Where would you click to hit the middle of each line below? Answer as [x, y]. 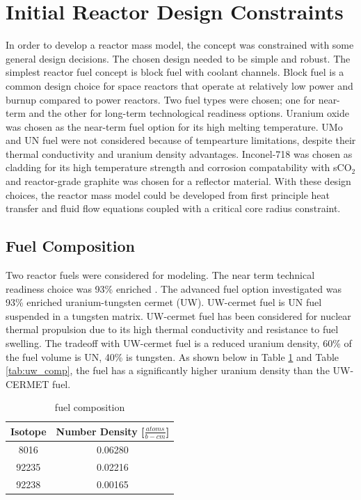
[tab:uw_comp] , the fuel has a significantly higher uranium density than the [168, 370]
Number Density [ [100, 431]
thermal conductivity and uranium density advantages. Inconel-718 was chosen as [179, 153]
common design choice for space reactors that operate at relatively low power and [179, 85]
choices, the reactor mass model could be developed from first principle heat [168, 194]
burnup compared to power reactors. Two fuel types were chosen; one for [160, 99]
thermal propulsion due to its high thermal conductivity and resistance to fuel [172, 329]
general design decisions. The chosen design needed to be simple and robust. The [178, 58]
